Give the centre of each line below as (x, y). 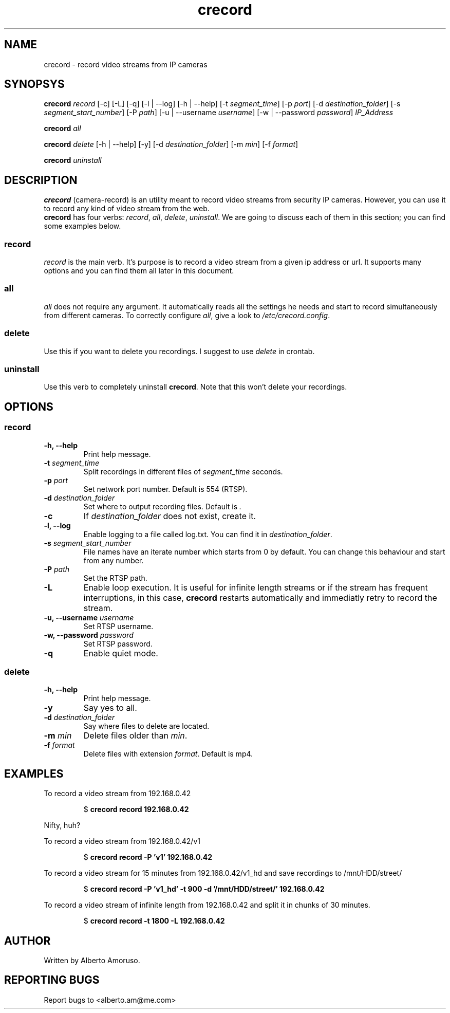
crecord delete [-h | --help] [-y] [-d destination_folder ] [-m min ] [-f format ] (171, 144)
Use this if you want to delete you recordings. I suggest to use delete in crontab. (179, 351)
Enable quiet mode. (121, 653)
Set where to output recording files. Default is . (162, 506)
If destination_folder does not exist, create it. (170, 516)
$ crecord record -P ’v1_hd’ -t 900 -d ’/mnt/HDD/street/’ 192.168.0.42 (204, 889)
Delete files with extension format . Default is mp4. (168, 754)
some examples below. (82, 226)
